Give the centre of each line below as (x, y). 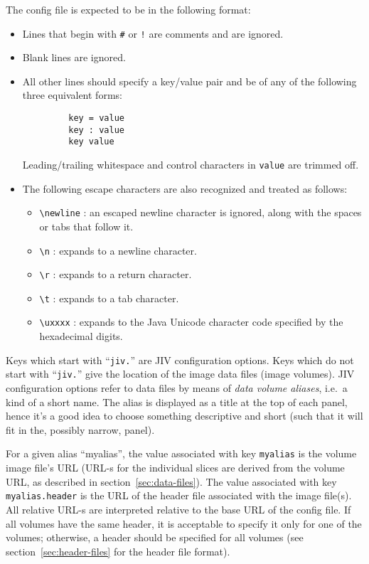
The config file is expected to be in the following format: (128, 9)
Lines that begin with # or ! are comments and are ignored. (153, 33)
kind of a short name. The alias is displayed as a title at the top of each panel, (177, 401)
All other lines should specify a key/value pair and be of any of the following (189, 81)
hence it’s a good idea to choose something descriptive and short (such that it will (184, 416)
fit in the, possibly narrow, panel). (80, 429)
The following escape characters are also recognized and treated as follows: (185, 188)
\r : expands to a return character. (116, 274)
